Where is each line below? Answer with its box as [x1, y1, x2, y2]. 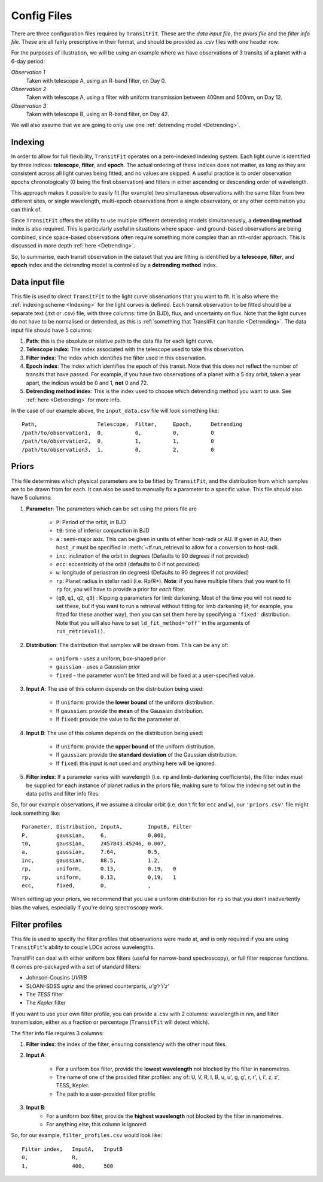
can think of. [11, 205, 42, 213]
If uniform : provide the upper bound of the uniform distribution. [56, 743, 215, 750]
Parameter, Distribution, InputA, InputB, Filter [22, 824, 193, 830]
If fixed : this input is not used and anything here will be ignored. [56, 760, 217, 767]
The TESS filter [26, 990, 63, 997]
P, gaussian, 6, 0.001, [22, 832, 167, 839]
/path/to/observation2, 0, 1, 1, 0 [22, 438, 215, 445]
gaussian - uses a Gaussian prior [56, 663, 141, 670]
